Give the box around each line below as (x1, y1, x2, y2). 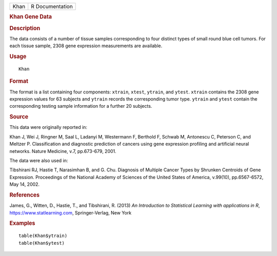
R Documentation (31, 3, 73, 10)
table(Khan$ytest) (18, 240, 65, 246)
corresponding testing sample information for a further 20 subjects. (9, 103, 152, 109)
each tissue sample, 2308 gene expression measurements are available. (9, 43, 163, 49)
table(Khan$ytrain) (18, 233, 68, 239)
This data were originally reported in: (9, 124, 87, 130)
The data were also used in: (9, 157, 68, 164)
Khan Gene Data (9, 13, 52, 21)
